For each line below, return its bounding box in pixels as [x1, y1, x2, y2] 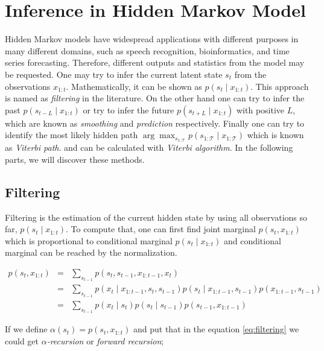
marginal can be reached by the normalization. [5, 246, 177, 259]
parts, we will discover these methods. [5, 153, 145, 165]
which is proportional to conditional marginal [5, 234, 173, 247]
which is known [247, 128, 304, 141]
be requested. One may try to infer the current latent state [5, 68, 223, 80]
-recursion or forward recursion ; [46, 334, 164, 347]
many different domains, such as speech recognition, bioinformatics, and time [5, 44, 290, 57]
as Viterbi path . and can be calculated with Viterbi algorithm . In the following [5, 141, 293, 154]
